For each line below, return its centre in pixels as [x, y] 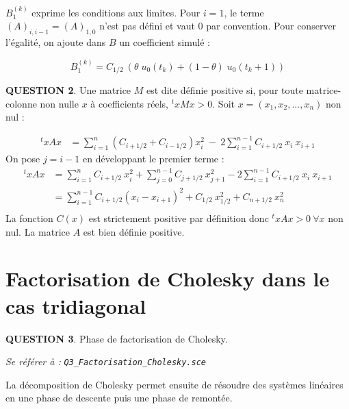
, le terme [244, 12]
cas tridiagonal [76, 305]
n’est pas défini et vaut [147, 26]
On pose [23, 159]
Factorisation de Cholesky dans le [168, 278]
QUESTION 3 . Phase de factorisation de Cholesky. [117, 338]
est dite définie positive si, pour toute [225, 90]
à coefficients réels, [130, 103]
